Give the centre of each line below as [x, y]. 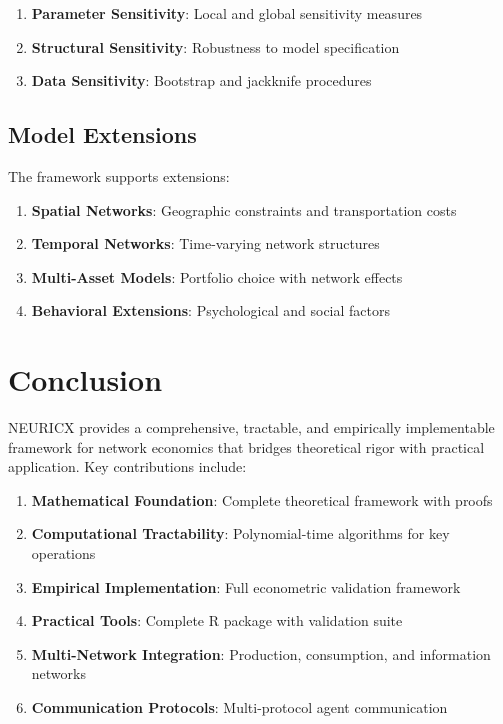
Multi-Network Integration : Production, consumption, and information [261, 653]
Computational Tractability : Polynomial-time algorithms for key [240, 533]
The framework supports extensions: [119, 175]
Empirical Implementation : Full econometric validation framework [246, 586]
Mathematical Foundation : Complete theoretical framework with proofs [262, 499]
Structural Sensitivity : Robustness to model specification [215, 46]
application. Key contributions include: [127, 466]
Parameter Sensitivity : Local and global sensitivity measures [227, 13]
